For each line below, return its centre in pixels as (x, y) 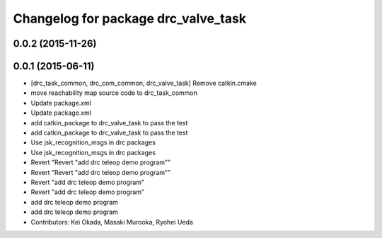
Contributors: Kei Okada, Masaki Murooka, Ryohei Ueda (112, 222)
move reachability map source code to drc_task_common (114, 93)
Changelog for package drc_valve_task (130, 18)
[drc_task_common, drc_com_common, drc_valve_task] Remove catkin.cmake (144, 83)
